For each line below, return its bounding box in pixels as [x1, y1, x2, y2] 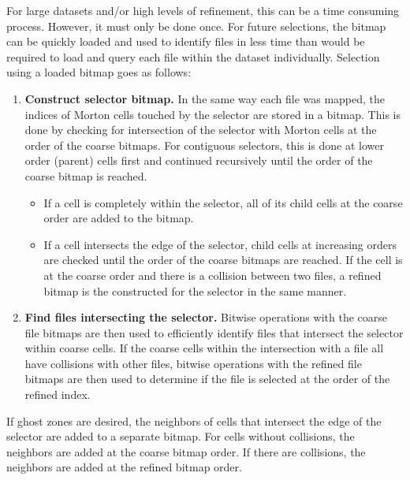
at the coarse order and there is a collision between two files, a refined [43, 266, 382, 283]
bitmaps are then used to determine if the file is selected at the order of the [24, 370, 390, 387]
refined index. [24, 386, 91, 403]
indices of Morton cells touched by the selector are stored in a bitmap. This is [24, 106, 401, 122]
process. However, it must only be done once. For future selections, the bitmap [6, 17, 386, 34]
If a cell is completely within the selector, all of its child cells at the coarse [43, 194, 403, 210]
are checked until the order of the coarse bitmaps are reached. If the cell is [43, 251, 403, 268]
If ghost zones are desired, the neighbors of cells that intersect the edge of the [6, 412, 382, 429]
